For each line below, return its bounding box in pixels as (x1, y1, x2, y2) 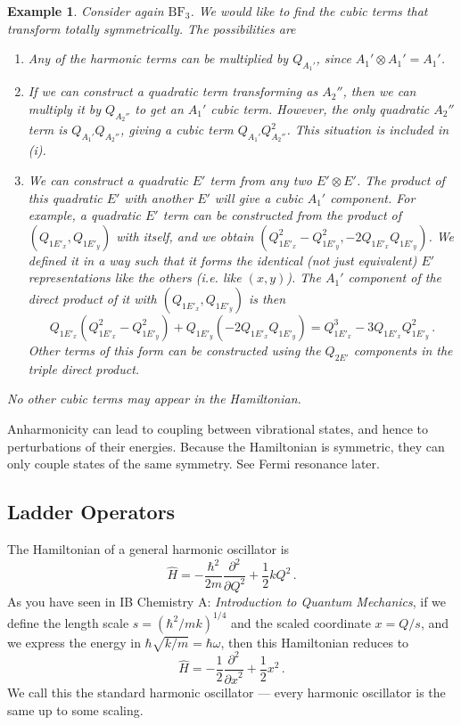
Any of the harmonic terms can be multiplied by (28, 49, 289, 68)
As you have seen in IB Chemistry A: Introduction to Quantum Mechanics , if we (7, 592, 447, 611)
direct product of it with (28, 289, 157, 307)
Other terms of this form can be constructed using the (28, 340, 321, 359)
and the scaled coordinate (231, 613, 371, 631)
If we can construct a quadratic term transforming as (28, 82, 318, 101)
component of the (348, 268, 441, 287)
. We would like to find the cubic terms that (190, 2, 428, 20)
